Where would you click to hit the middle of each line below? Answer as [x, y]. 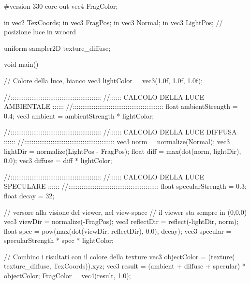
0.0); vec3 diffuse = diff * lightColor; [58, 160]
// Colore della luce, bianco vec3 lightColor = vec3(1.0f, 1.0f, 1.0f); [103, 80]
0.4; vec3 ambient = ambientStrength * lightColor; [79, 115]
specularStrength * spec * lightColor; [59, 240]
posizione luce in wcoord [40, 32]
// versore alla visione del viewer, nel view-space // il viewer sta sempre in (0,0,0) [125, 212]
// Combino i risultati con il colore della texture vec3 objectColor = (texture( [119, 256]
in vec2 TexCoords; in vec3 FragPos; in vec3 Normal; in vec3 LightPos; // [113, 22]
